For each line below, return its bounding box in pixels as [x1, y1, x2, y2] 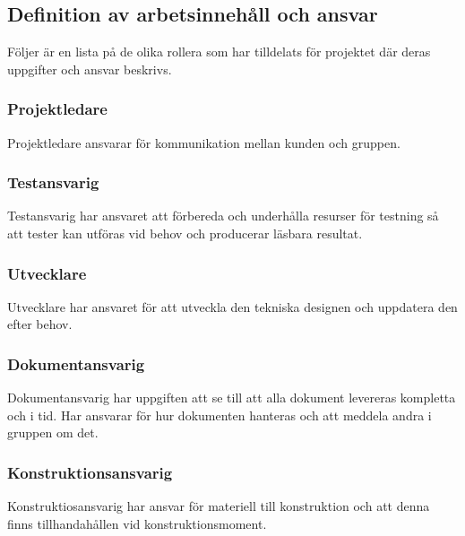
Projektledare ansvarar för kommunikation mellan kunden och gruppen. [7, 133, 400, 151]
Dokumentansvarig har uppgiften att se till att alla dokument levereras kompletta [7, 388, 456, 407]
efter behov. [7, 315, 73, 333]
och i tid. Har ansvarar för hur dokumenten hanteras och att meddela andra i [7, 405, 432, 424]
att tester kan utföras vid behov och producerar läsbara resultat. [7, 224, 363, 243]
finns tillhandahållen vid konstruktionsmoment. [7, 514, 267, 532]
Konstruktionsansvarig [7, 461, 173, 483]
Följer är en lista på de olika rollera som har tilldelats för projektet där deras [7, 42, 431, 61]
